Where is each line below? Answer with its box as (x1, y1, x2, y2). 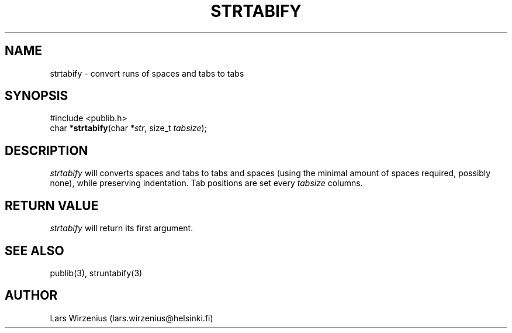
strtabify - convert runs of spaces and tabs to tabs (50, 68, 244, 78)
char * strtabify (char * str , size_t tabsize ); (50, 123, 207, 133)
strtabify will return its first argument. (50, 223, 193, 234)
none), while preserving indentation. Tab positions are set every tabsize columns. (50, 178, 363, 188)
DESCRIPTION (5, 143, 88, 158)
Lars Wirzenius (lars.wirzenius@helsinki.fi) (50, 313, 213, 323)
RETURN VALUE (5, 198, 99, 213)
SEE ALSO (5, 243, 64, 258)
